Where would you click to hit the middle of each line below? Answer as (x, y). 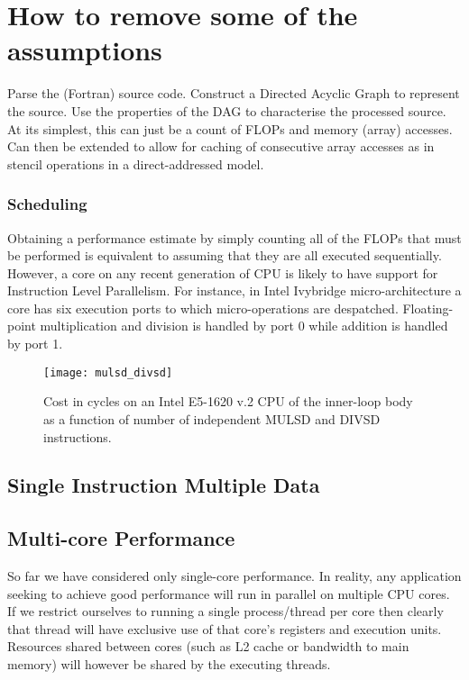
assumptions (85, 50)
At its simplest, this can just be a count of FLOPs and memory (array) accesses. (230, 128)
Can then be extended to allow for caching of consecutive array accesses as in (221, 146)
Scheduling (47, 204)
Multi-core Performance (121, 538)
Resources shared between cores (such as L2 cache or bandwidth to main (208, 646)
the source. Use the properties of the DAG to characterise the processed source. (227, 110)
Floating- (428, 308)
